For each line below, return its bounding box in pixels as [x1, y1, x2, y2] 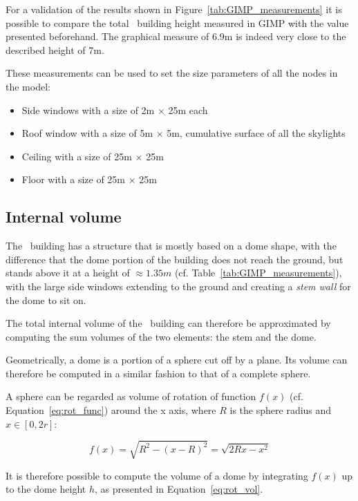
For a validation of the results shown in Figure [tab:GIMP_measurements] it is [6, 2, 342, 16]
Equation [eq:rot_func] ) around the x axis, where [6, 403, 216, 417]
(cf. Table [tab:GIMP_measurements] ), [174, 265, 342, 280]
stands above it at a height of [6, 265, 130, 280]
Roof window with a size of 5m [21, 126, 153, 140]
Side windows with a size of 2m [21, 102, 155, 117]
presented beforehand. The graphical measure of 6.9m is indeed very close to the [6, 29, 346, 44]
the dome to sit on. [6, 292, 86, 307]
